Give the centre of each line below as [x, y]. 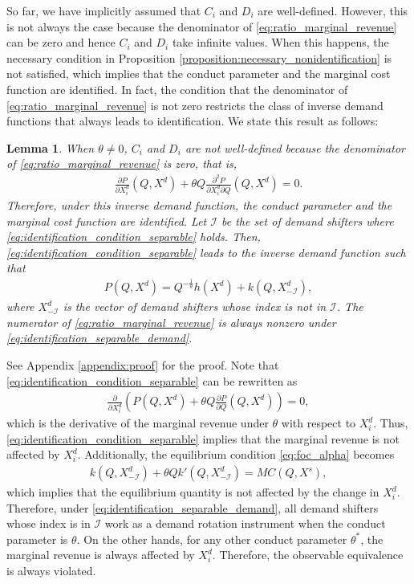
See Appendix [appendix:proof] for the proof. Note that [143, 365]
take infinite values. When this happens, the [280, 42]
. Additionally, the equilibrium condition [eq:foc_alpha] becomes [236, 454]
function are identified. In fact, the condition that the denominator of [177, 89]
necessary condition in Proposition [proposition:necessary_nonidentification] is [199, 57]
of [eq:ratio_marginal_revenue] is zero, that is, [122, 163]
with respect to [319, 423]
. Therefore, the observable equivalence [308, 555]
